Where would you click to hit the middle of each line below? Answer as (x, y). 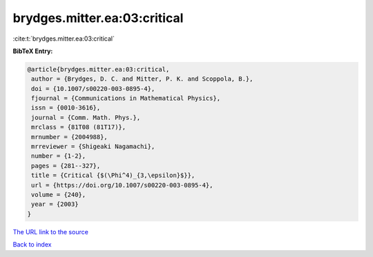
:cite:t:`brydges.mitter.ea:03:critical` (64, 39)
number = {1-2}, (59, 156)
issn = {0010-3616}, (66, 108)
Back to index (32, 245)
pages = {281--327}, (66, 166)
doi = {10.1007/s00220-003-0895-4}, (93, 89)
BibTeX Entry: (33, 51)
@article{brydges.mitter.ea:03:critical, (98, 69)
